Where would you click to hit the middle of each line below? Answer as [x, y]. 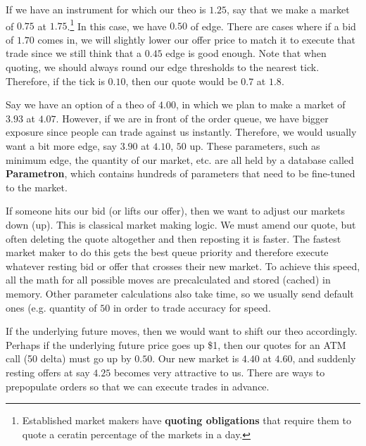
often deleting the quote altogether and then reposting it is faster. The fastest [173, 238]
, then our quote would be [182, 81]
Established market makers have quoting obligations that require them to [187, 420]
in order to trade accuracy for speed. [192, 307]
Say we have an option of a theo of [81, 104]
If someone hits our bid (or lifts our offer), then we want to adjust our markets [176, 211]
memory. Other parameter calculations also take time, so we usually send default [180, 293]
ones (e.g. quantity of [51, 307]
